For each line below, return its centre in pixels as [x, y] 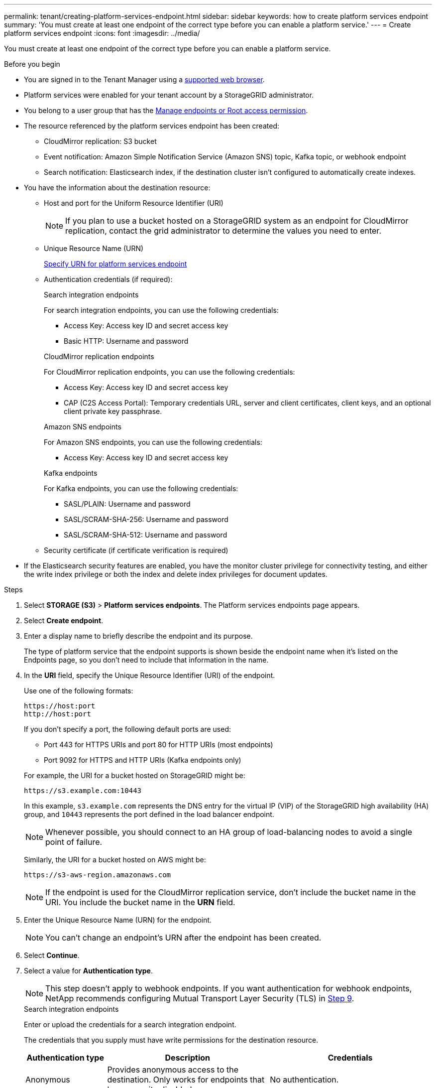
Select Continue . [52, 955]
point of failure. [74, 842]
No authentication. [304, 1080]
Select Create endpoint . [64, 620]
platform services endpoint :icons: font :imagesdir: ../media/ [102, 33]
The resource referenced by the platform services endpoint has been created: [152, 126]
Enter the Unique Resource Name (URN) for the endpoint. [118, 920]
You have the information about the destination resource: [117, 188]
